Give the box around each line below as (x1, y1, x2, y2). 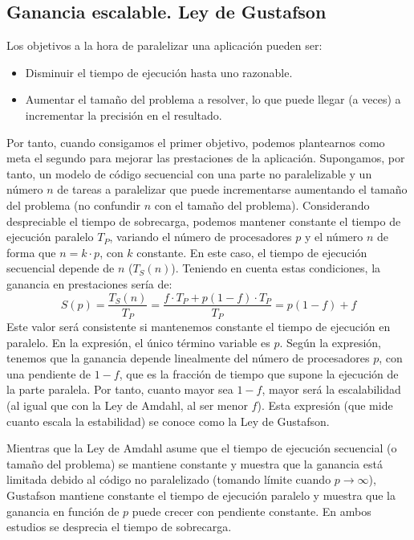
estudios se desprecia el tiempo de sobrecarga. (6, 518, 232, 535)
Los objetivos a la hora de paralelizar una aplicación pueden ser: (6, 37, 323, 54)
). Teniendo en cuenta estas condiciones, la (171, 260, 381, 276)
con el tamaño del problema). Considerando (154, 196, 370, 213)
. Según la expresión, (279, 333, 381, 350)
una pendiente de (6, 365, 91, 382)
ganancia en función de (6, 502, 120, 519)
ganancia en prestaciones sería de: (6, 275, 172, 292)
